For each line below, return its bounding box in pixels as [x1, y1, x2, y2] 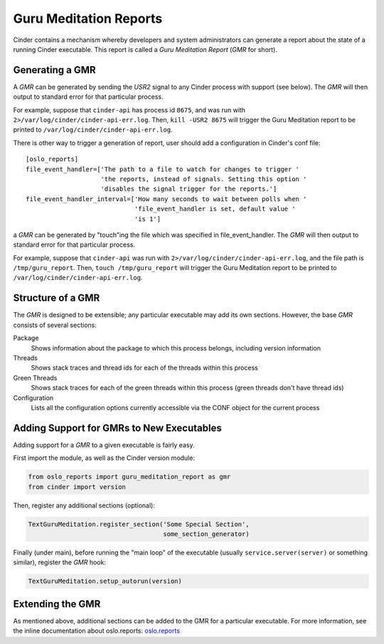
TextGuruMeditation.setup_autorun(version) [28, 577, 183, 586]
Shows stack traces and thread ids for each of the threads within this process [31, 363, 259, 372]
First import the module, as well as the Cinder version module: [13, 454, 196, 462]
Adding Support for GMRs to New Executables [13, 422, 222, 434]
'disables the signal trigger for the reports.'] [100, 185, 277, 193]
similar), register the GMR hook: [13, 558, 107, 567]
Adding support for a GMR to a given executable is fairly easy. [13, 441, 195, 449]
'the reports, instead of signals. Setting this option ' [100, 175, 307, 183]
